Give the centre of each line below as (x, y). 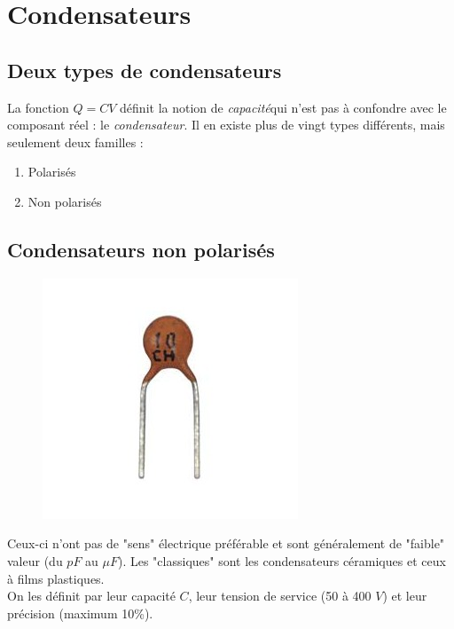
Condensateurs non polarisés (141, 249)
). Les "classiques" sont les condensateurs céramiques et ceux (282, 560)
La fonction (38, 107)
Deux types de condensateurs (145, 70)
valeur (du (35, 560)
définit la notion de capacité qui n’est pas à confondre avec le (283, 107)
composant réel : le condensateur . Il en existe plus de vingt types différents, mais (226, 125)
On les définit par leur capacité (91, 596)
